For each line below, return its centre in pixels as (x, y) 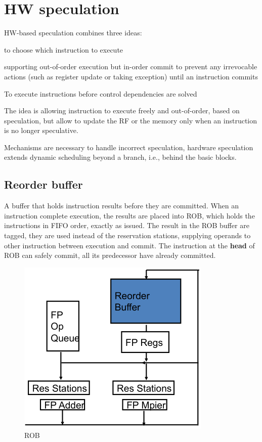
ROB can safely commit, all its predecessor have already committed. (110, 255)
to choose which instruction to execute (64, 49)
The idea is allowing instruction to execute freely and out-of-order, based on (122, 111)
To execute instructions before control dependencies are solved (101, 93)
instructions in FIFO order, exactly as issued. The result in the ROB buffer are (127, 225)
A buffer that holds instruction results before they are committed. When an (122, 206)
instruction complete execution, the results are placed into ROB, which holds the (129, 215)
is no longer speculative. (41, 130)
